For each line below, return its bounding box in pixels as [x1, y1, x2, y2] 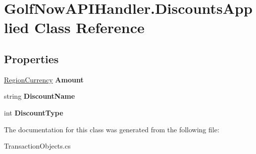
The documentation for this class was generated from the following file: [4, 124, 219, 134]
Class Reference [34, 17, 145, 38]
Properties [4, 51, 59, 66]
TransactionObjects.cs [4, 141, 71, 151]
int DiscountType [4, 107, 63, 117]
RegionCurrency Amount [4, 74, 84, 84]
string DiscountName [4, 91, 75, 101]
